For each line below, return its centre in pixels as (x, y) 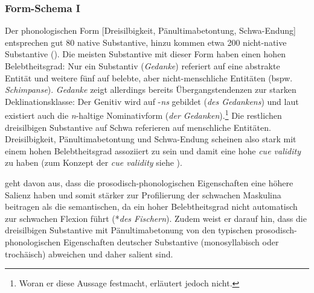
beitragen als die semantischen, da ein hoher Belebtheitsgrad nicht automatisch (151, 206)
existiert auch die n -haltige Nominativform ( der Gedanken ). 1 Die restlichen (143, 115)
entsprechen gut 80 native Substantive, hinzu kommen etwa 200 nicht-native (146, 42)
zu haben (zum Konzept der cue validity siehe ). (94, 162)
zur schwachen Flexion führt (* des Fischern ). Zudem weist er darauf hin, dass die (156, 218)
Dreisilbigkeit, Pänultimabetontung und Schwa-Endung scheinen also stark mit (151, 139)
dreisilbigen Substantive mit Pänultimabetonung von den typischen (129, 230)
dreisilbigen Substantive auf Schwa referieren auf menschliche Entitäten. (138, 127)
